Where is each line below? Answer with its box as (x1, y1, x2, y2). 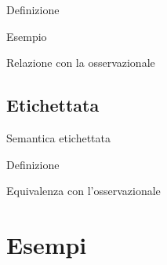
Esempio (6, 28, 47, 44)
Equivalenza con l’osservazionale (6, 182, 161, 199)
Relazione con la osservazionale (6, 54, 155, 71)
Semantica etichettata (6, 129, 111, 145)
